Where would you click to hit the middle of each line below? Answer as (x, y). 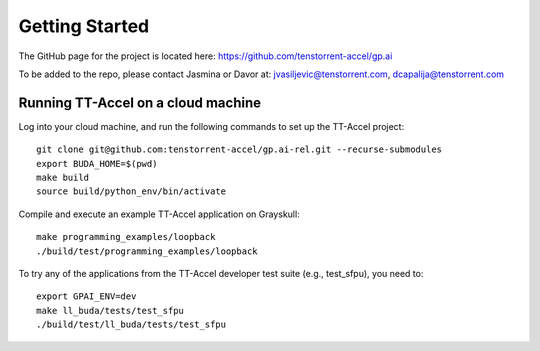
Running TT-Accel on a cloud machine (140, 102)
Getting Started (84, 26)
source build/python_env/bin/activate (131, 191)
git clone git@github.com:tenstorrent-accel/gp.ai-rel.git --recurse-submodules (239, 149)
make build (63, 178)
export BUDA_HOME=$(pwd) (97, 163)
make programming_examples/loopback (126, 237)
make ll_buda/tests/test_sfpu (110, 310)
